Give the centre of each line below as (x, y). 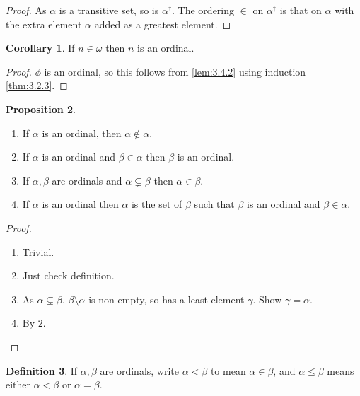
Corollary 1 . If (40, 48)
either (18, 384)
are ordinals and (87, 180)
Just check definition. (68, 275)
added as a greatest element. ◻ (163, 24)
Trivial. (38, 251)
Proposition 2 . (41, 109)
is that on (301, 10)
